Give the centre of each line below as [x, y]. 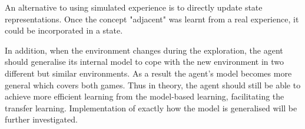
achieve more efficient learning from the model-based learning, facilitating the [145, 96]
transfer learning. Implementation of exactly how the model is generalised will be [151, 107]
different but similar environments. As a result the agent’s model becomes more [148, 73]
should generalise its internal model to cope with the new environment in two [144, 62]
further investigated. [41, 119]
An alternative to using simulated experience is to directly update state [134, 7]
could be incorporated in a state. [64, 30]
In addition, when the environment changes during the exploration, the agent [144, 50]
